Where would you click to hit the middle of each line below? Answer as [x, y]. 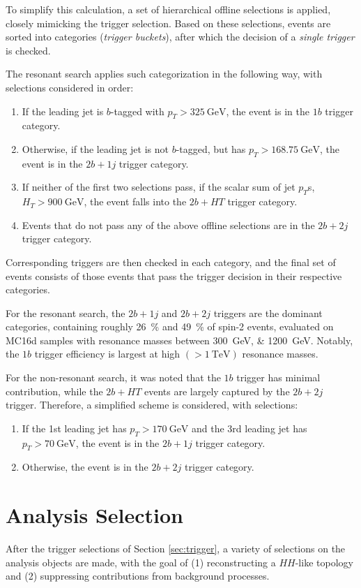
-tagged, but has [211, 148]
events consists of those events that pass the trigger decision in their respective [174, 275]
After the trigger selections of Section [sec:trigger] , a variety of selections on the [176, 549]
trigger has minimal [278, 377]
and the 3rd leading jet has [249, 428]
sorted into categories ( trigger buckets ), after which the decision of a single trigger [180, 37]
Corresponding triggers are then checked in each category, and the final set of [171, 262]
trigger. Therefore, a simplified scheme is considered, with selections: [152, 405]
